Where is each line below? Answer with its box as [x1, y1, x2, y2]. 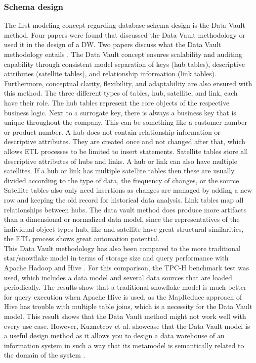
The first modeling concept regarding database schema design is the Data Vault [4, 20, 245, 30]
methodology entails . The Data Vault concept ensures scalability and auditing [4, 49, 243, 59]
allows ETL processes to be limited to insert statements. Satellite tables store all [4, 146, 248, 156]
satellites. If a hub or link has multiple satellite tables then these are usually [4, 165, 235, 176]
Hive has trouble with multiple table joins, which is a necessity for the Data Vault [4, 301, 253, 311]
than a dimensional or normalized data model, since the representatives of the [4, 214, 240, 224]
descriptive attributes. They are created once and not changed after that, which [4, 136, 246, 147]
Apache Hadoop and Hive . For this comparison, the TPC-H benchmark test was [4, 262, 249, 273]
